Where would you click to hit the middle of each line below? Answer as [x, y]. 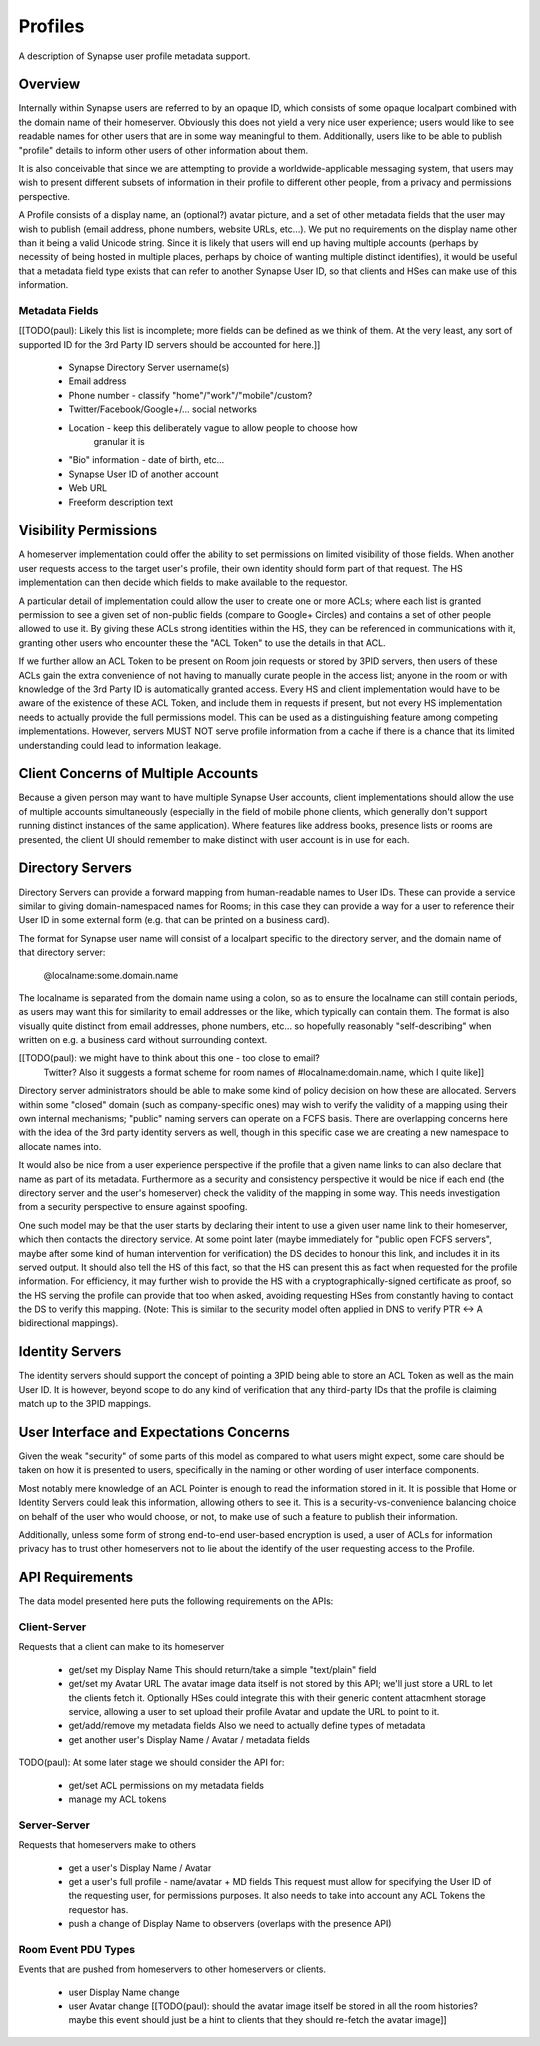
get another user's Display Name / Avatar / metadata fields [189, 1739]
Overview [49, 84]
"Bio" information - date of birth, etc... [146, 460]
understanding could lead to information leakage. [120, 745]
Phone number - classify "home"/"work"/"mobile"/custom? [190, 395]
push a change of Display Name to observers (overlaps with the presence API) [230, 1924]
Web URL [88, 488]
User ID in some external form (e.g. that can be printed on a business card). [174, 920]
